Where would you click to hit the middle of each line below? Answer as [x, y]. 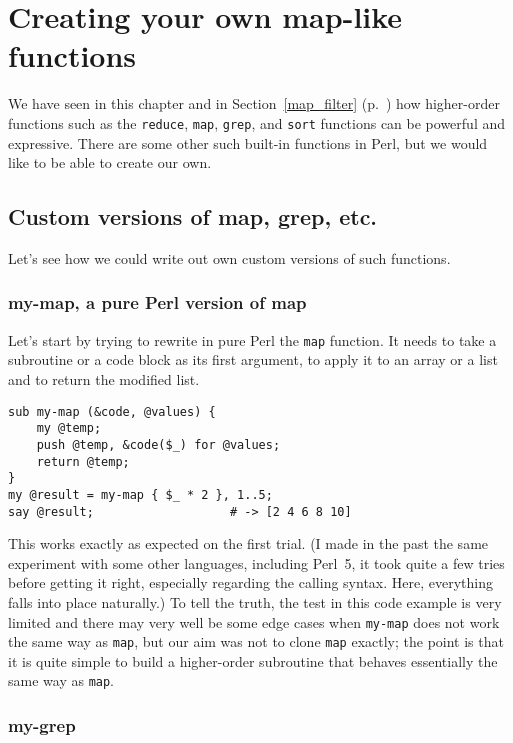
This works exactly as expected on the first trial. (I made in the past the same [248, 543]
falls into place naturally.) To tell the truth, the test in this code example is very [255, 601]
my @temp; [69, 428]
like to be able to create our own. [110, 162]
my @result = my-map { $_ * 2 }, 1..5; [140, 494]
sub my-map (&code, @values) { [112, 411]
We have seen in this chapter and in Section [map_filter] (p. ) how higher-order [254, 103]
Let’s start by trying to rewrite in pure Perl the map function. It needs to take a [252, 339]
